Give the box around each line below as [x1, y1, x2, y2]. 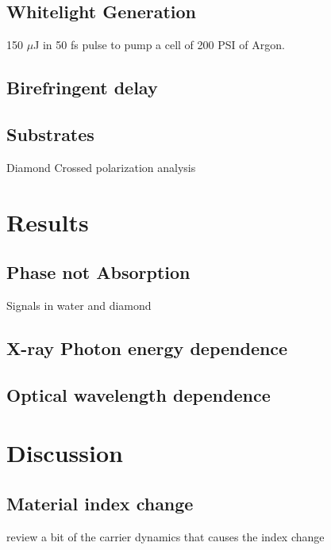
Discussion [6, 437, 123, 469]
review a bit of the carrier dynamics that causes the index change [6, 528, 325, 544]
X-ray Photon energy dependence [6, 335, 288, 360]
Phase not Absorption [6, 260, 191, 285]
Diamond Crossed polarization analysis [6, 159, 196, 175]
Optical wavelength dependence [6, 382, 271, 407]
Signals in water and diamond [6, 296, 152, 313]
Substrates [6, 121, 94, 146]
